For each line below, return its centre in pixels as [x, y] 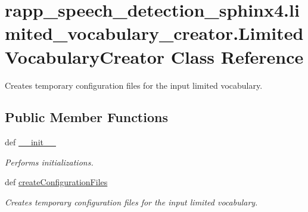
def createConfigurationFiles [56, 182]
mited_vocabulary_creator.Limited [154, 33]
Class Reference [237, 56]
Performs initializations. [49, 162]
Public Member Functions [86, 117]
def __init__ [30, 142]
